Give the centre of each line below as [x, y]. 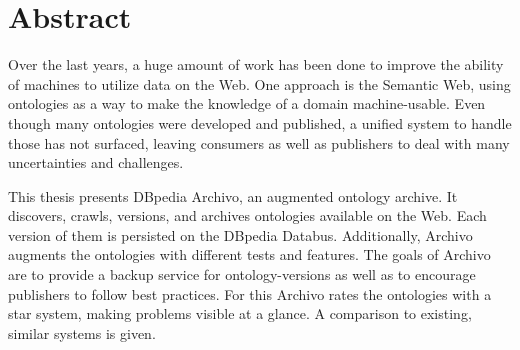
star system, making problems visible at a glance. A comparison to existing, [240, 313]
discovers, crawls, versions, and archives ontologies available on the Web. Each [247, 215]
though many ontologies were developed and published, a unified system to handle [260, 122]
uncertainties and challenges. [96, 162]
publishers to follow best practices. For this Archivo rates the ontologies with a [250, 293]
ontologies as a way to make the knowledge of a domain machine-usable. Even [247, 103]
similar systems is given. [82, 332]
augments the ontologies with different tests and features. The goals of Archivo [249, 254]
